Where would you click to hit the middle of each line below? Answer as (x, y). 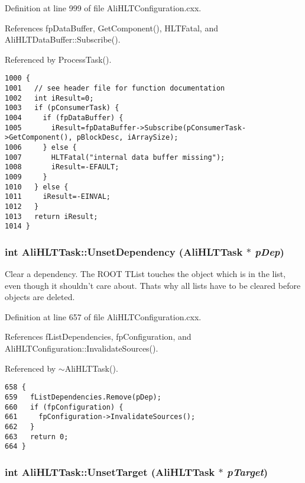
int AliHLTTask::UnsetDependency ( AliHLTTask (124, 251)
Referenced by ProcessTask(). (58, 59)
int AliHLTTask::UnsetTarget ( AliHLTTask (110, 471)
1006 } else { (41, 147)
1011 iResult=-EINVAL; (58, 197)
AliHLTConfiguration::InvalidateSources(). (82, 348)
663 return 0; (37, 437)
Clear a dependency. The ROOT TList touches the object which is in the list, (145, 274)
